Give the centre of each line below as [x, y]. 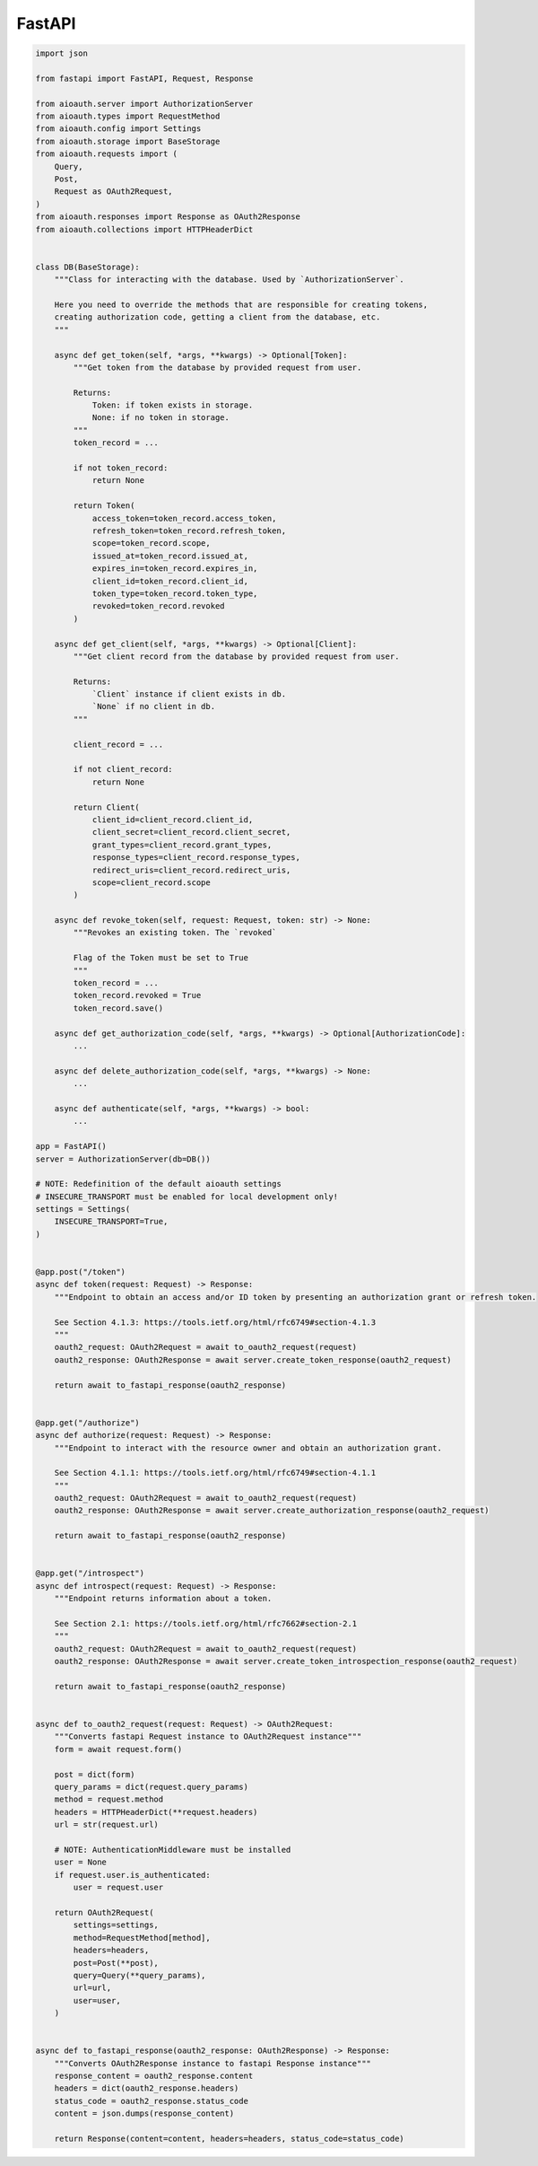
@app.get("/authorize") [88, 1422]
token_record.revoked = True [137, 995]
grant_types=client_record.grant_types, [182, 845]
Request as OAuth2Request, [114, 192]
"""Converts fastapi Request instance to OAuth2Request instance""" [208, 1736]
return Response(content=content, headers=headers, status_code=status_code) [230, 2138]
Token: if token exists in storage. [173, 405]
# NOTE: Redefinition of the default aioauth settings [158, 1184]
